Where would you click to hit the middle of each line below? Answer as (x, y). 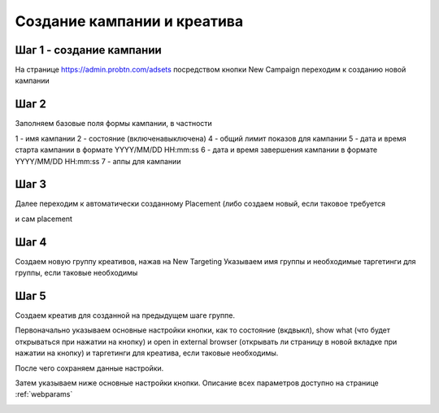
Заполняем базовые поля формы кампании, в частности (114, 124)
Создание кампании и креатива (129, 21)
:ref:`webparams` (44, 394)
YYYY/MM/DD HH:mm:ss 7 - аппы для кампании (98, 161)
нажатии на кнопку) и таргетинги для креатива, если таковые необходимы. (147, 353)
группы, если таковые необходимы (76, 273)
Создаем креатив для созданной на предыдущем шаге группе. (125, 315)
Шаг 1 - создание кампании (88, 50)
